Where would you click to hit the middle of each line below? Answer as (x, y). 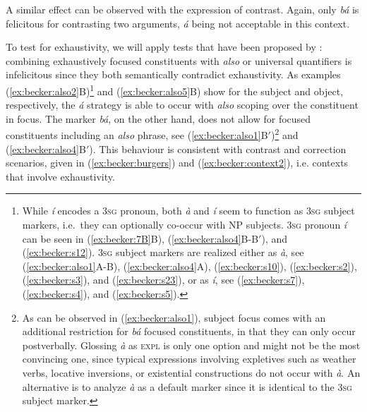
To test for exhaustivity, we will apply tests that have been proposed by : (164, 47)
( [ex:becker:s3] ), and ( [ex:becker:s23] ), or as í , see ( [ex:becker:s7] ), (163, 280)
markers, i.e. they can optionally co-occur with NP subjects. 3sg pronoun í (185, 225)
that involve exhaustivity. (60, 176)
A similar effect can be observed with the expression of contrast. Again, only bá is (182, 9)
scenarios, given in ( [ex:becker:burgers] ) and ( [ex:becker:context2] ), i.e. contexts (177, 163)
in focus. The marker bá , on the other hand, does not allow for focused (158, 118)
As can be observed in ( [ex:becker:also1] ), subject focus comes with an (174, 317)
